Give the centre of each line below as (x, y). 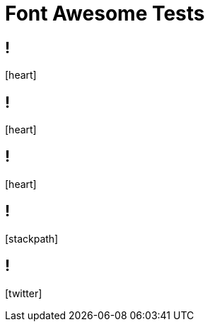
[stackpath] (32, 238)
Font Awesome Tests (105, 13)
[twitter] (24, 293)
